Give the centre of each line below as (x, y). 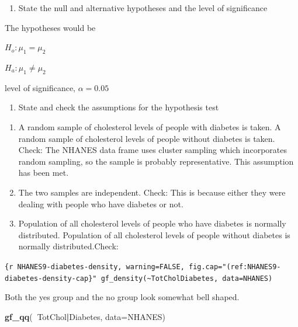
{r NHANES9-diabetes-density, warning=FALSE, (95, 267)
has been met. (44, 173)
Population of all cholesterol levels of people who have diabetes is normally (152, 223)
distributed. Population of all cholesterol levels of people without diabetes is (154, 234)
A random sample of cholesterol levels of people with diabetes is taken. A (150, 126)
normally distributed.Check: (68, 246)
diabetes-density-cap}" (51, 278)
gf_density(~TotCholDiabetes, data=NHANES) (187, 278)
